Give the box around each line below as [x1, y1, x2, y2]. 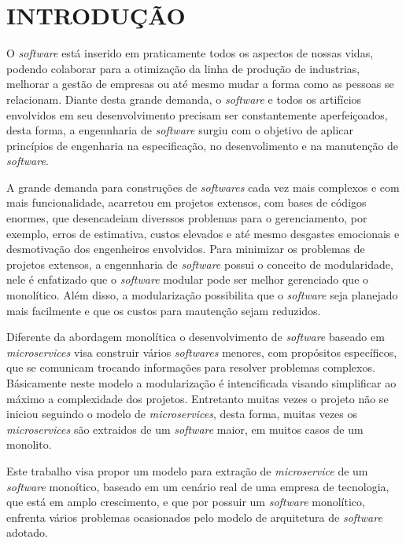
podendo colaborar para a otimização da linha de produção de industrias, [6, 60, 360, 76]
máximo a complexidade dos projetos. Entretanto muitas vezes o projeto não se [6, 390, 389, 406]
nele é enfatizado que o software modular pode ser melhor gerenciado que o [6, 271, 369, 288]
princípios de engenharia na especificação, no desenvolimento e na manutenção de [6, 137, 399, 153]
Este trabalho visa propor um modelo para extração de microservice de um [6, 462, 368, 479]
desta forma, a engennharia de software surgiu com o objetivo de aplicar [6, 122, 354, 138]
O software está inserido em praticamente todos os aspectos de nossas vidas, [6, 45, 374, 61]
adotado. [6, 524, 48, 541]
